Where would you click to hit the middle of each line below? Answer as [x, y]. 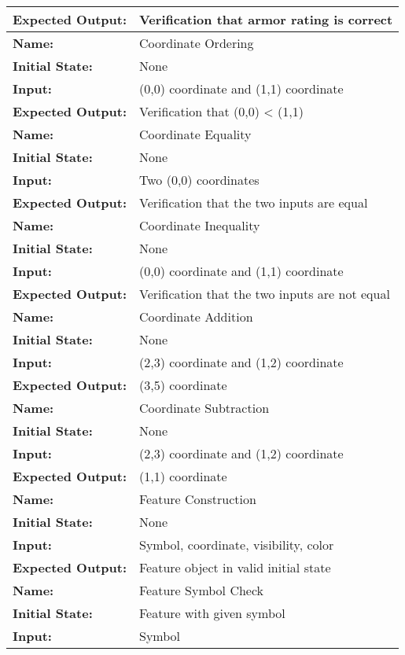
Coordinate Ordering [197, 43]
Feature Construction [198, 499]
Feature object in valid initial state [235, 567]
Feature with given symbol [212, 613]
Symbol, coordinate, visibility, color [237, 545]
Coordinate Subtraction [204, 408]
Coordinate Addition [196, 316]
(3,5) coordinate [183, 385]
